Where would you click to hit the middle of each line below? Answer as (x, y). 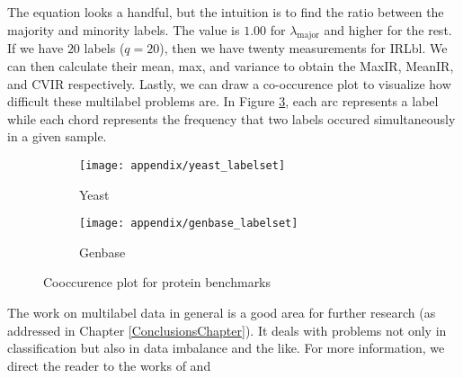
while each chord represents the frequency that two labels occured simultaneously (231, 118)
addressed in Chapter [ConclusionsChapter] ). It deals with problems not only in (227, 330)
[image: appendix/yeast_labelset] (183, 165)
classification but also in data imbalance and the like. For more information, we (226, 348)
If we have (36, 48)
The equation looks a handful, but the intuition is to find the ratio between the (226, 12)
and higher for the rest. (388, 29)
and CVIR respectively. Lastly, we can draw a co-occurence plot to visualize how (229, 83)
